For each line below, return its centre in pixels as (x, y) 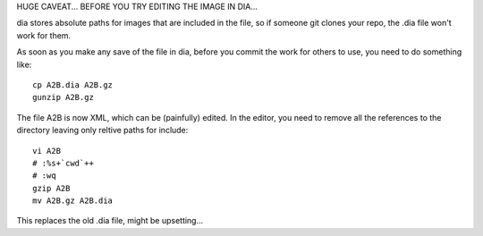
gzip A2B (51, 188)
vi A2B (47, 151)
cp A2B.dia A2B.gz (73, 84)
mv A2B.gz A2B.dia (73, 201)
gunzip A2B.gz (63, 97)
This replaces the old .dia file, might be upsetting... (110, 221)
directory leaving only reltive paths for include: (102, 131)
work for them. (44, 35)
